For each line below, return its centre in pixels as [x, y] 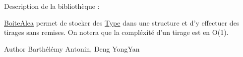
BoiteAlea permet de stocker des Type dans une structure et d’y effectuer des [122, 22]
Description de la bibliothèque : [52, 6]
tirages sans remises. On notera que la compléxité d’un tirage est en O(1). [116, 32]
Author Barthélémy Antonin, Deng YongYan [72, 48]
